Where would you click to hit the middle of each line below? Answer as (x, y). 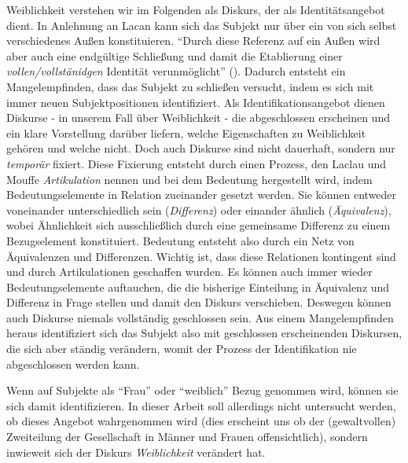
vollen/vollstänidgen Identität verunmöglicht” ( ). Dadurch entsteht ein (176, 71)
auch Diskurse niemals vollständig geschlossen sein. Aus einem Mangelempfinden (200, 317)
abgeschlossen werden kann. (73, 364)
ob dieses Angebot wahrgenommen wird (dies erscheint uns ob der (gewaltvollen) (201, 421)
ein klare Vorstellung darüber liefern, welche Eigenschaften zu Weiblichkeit (186, 132)
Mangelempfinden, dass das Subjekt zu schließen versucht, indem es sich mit (190, 86)
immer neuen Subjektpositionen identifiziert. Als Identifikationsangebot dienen (196, 102)
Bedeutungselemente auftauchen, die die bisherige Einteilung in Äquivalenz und (198, 287)
